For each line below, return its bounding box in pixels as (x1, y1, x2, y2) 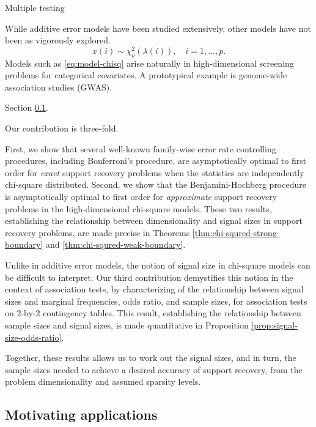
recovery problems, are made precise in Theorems (5, 226, 190, 239)
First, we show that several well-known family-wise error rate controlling (5, 142, 276, 155)
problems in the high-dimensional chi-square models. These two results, (5, 202, 272, 215)
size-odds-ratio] (5, 330, 62, 343)
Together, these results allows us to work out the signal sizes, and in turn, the (5, 351, 296, 364)
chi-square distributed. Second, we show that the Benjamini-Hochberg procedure (5, 178, 306, 191)
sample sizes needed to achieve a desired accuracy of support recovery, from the (5, 363, 303, 376)
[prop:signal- (251, 318, 298, 331)
